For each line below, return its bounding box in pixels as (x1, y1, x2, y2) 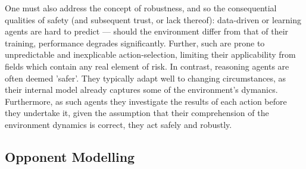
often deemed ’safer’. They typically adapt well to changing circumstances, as (5, 71, 286, 84)
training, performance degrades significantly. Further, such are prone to (5, 36, 265, 49)
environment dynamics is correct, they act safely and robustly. (5, 118, 232, 130)
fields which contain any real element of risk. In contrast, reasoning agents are (5, 60, 289, 72)
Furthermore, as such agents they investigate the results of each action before (5, 95, 287, 107)
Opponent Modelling (5, 147, 135, 165)
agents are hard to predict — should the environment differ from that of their (5, 25, 289, 37)
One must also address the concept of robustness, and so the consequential (5, 2, 277, 14)
